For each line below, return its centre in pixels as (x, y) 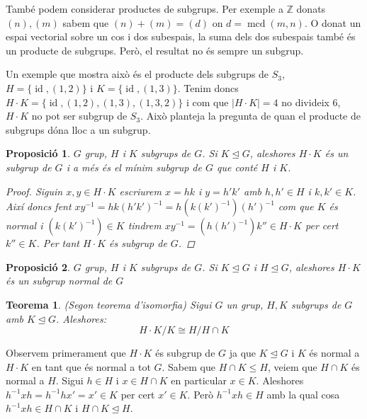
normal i (24, 225)
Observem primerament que (66, 353)
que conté (237, 167)
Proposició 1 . (38, 153)
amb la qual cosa (303, 394)
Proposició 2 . (38, 266)
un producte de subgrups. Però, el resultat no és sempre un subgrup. (155, 50)
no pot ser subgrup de (79, 116)
